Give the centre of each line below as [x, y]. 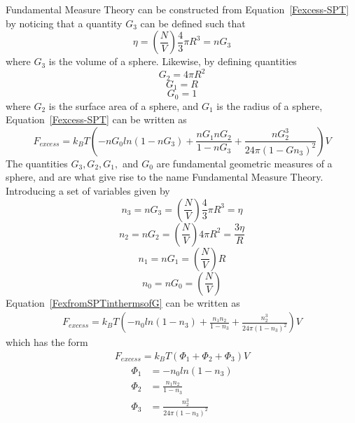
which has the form [47, 342]
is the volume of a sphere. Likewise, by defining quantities [173, 61]
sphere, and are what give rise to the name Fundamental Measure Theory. [165, 177]
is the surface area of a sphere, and [124, 105]
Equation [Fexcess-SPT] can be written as [96, 119]
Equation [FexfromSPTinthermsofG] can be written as [123, 302]
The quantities [37, 163]
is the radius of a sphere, [270, 105]
